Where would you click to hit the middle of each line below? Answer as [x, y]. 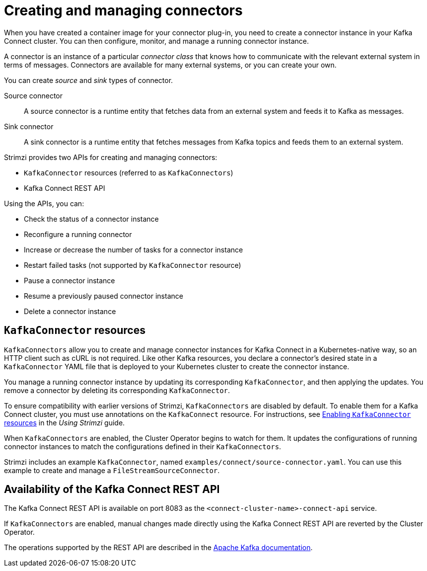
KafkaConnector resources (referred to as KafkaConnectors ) [129, 172]
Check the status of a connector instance [91, 219]
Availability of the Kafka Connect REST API [112, 489]
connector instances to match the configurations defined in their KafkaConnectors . [143, 446]
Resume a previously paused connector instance [104, 296]
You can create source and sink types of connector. [89, 80]
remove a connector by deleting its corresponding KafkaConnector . [117, 390]
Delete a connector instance [70, 311]
